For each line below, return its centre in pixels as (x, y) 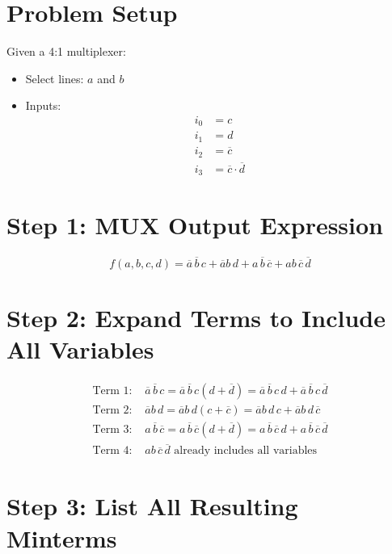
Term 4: (112, 451)
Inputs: (43, 105)
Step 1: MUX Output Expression (195, 225)
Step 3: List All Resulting (152, 506)
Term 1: (112, 390)
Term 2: (112, 410)
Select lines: (55, 78)
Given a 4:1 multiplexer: (66, 51)
